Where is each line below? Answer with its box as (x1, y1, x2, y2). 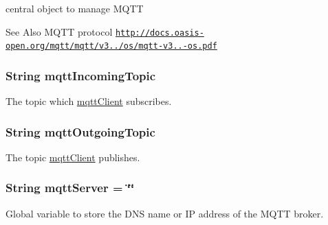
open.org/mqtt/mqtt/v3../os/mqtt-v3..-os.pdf (6, 41, 217, 51)
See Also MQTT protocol (6, 24, 113, 38)
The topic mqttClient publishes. (6, 150, 140, 164)
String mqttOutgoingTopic (6, 123, 155, 140)
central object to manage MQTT (6, 1, 144, 15)
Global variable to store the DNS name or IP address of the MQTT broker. (6, 206, 324, 220)
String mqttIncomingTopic (6, 67, 156, 84)
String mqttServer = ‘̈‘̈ (6, 179, 135, 196)
